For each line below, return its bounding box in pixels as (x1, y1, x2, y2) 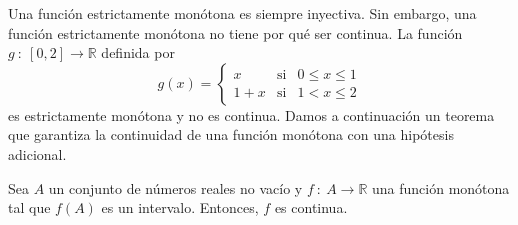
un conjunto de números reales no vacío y (48, 177, 303, 198)
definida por (101, 42, 175, 63)
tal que (8, 197, 51, 218)
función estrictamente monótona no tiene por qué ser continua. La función (8, 22, 463, 43)
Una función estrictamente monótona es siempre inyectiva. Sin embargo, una (8, 3, 477, 23)
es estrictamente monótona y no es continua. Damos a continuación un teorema (8, 104, 495, 125)
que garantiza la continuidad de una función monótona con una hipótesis (8, 124, 454, 145)
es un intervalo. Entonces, (101, 197, 259, 218)
